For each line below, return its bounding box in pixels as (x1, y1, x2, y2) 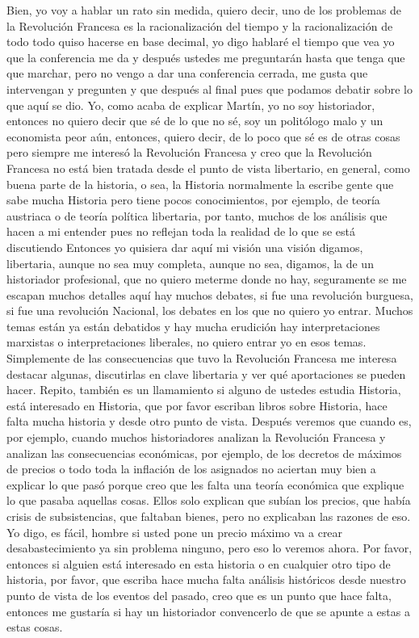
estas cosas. (6, 619, 63, 636)
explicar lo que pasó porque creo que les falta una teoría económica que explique (6, 476, 404, 493)
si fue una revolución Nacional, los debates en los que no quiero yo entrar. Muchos (6, 302, 413, 319)
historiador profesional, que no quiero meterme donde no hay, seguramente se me (6, 271, 407, 288)
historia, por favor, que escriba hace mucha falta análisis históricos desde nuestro (6, 571, 406, 588)
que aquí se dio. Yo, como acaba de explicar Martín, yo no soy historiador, (6, 96, 375, 113)
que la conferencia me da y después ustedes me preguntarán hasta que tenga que (6, 48, 405, 65)
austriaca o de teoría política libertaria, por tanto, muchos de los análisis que (6, 207, 388, 224)
